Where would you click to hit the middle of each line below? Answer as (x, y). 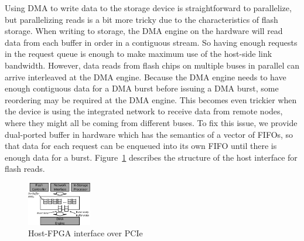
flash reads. (25, 169)
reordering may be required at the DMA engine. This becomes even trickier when (151, 99)
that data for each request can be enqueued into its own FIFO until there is (141, 146)
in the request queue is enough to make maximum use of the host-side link (139, 54)
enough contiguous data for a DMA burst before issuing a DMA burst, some (142, 88)
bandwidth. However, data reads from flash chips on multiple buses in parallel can (152, 65)
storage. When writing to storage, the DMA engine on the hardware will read (144, 31)
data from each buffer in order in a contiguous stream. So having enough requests (151, 42)
